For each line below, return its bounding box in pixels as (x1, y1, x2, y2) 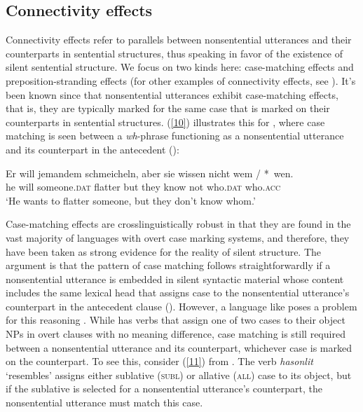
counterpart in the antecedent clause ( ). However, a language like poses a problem (6, 298, 357, 313)
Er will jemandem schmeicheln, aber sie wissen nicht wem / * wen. (6, 165, 294, 180)
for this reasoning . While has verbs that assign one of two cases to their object (6, 313, 345, 327)
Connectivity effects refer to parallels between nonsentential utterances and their (6, 32, 352, 47)
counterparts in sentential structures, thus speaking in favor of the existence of (6, 46, 343, 60)
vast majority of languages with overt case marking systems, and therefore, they (6, 230, 350, 245)
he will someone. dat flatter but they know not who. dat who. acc (6, 179, 281, 194)
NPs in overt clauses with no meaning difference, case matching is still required (6, 327, 345, 341)
